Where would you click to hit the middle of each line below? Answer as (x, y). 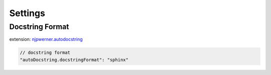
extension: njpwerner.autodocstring (46, 39)
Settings (27, 13)
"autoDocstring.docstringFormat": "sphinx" (74, 60)
